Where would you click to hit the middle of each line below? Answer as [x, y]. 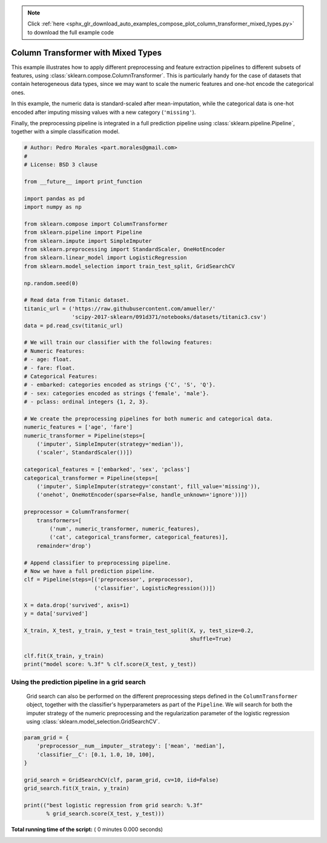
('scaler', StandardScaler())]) [85, 453]
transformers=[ [59, 520]
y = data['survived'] [56, 613]
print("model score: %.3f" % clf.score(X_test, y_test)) [110, 664]
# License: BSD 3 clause [61, 165]
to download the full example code [71, 32]
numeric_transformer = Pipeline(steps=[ [84, 435]
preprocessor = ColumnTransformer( [77, 512]
